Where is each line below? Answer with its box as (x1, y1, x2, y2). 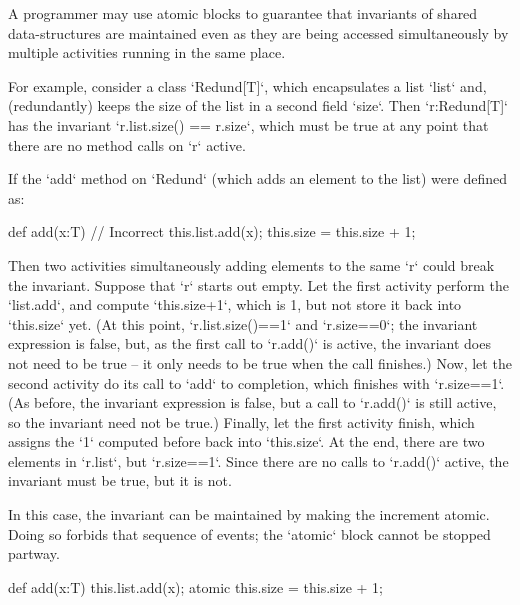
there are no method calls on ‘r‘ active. (8, 134, 246, 155)
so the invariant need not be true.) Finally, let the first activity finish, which (8, 411, 475, 432)
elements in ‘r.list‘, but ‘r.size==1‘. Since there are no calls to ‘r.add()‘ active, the (8, 450, 509, 471)
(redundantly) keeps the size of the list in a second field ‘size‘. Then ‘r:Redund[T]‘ (8, 95, 508, 116)
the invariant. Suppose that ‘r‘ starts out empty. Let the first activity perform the (8, 274, 509, 295)
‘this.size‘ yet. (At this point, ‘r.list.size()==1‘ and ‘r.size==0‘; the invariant (8, 313, 478, 334)
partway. (8, 543, 60, 564)
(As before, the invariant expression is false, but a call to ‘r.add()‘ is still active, (8, 392, 497, 413)
